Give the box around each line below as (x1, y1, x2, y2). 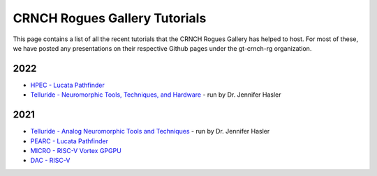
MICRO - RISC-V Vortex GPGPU (30, 146, 121, 154)
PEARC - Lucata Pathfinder (30, 136, 108, 145)
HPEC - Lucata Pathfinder (30, 81, 105, 89)
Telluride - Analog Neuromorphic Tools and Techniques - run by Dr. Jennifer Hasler (30, 127, 270, 136)
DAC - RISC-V (30, 157, 71, 165)
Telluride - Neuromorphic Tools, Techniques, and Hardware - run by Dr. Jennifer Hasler (30, 90, 282, 99)
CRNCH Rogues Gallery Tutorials (13, 10, 207, 26)
